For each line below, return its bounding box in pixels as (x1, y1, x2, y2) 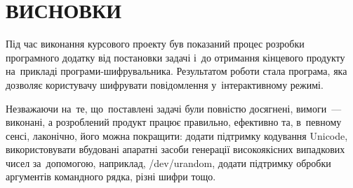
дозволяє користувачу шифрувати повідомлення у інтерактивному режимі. (6, 77, 324, 92)
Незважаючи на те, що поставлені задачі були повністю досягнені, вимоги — (6, 101, 342, 115)
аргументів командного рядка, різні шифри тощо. (6, 169, 216, 184)
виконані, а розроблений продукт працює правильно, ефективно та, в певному (6, 115, 342, 129)
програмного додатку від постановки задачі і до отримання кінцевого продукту (6, 50, 345, 64)
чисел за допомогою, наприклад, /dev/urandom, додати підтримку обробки (6, 155, 331, 170)
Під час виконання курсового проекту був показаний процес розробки (6, 36, 305, 51)
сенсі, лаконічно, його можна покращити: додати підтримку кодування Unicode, (6, 128, 348, 143)
